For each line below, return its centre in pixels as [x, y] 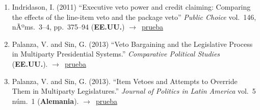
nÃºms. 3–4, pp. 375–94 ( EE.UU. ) [68, 27]
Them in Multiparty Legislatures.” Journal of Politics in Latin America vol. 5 [134, 91]
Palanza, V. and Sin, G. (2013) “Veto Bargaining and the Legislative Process [132, 44]
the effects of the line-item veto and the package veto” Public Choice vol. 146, [134, 17]
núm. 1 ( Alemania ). [45, 101]
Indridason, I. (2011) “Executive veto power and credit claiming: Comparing [131, 7]
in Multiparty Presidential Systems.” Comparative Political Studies [116, 54]
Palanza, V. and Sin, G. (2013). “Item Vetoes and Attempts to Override [125, 81]
